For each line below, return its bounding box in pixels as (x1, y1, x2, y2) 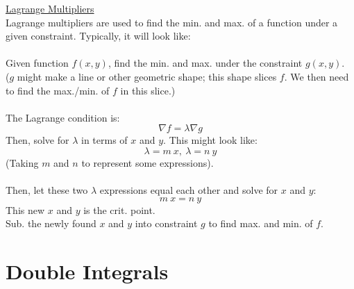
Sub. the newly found (6, 216, 96, 231)
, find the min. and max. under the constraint (108, 56, 303, 70)
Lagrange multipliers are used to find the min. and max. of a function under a (6, 15, 338, 29)
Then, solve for (6, 133, 69, 147)
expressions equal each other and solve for (99, 183, 278, 197)
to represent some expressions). (81, 155, 214, 170)
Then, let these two (6, 183, 88, 197)
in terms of (81, 133, 128, 147)
